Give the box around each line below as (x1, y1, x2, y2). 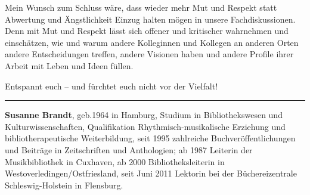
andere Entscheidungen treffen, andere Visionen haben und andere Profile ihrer (5, 48, 294, 60)
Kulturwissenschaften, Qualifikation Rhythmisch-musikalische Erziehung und (5, 120, 286, 132)
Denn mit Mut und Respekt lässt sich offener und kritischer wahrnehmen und (5, 24, 289, 37)
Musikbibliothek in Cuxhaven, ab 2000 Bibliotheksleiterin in (5, 155, 225, 168)
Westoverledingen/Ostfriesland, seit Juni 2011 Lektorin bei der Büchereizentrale (5, 167, 297, 179)
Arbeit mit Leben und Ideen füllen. (5, 59, 134, 72)
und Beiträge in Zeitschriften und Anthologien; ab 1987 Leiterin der (5, 143, 253, 156)
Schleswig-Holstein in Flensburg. (5, 178, 123, 191)
